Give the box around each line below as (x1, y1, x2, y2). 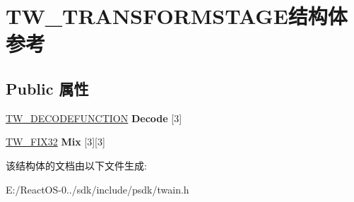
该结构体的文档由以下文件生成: (6, 158, 147, 172)
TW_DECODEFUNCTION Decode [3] (6, 110, 182, 125)
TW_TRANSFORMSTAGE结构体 (6, 1, 348, 30)
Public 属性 (6, 77, 89, 99)
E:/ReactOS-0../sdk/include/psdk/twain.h (6, 182, 189, 196)
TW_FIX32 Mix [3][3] (6, 134, 105, 149)
